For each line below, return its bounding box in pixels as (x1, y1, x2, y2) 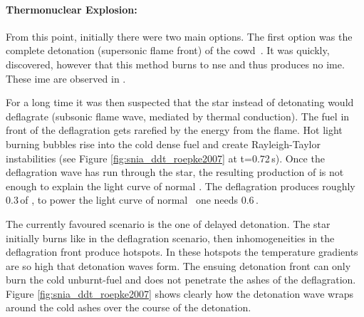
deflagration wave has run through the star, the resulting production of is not (6, 165, 344, 180)
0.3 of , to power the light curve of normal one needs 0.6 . (6, 192, 259, 207)
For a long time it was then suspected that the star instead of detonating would (6, 95, 354, 110)
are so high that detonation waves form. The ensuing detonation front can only (6, 258, 351, 273)
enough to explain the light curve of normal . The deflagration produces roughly (6, 178, 355, 193)
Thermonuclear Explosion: (6, 1, 137, 16)
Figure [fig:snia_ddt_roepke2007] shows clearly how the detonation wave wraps (6, 286, 353, 301)
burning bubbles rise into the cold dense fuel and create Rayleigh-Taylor (6, 136, 321, 151)
